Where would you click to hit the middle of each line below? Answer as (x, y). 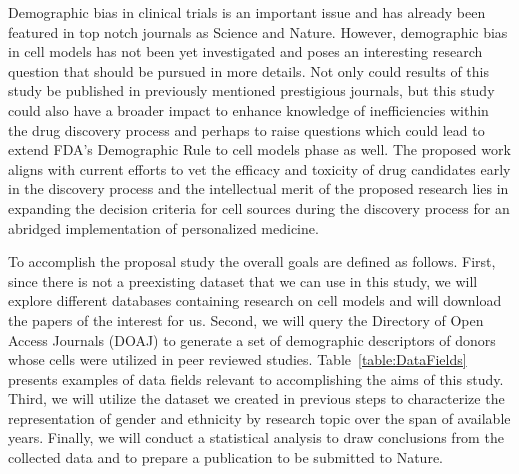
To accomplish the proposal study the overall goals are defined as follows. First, (252, 261)
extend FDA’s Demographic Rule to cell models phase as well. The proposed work (259, 149)
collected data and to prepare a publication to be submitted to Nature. (225, 457)
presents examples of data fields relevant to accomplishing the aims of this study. (256, 378)
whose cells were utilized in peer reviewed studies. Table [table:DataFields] (237, 359)
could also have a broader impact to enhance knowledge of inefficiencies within (248, 109)
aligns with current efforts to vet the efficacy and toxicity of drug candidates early (259, 168)
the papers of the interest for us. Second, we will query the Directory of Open (246, 319)
